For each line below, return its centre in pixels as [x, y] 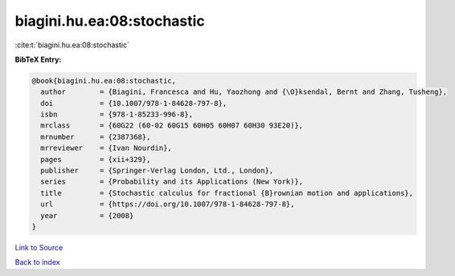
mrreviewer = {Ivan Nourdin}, [106, 148]
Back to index [37, 262]
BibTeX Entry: [38, 59]
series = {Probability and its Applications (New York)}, [172, 182]
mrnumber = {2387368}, [96, 137]
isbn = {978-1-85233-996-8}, [117, 115]
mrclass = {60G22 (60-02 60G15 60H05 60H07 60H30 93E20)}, [172, 126]
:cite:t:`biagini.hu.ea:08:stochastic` [72, 45]
